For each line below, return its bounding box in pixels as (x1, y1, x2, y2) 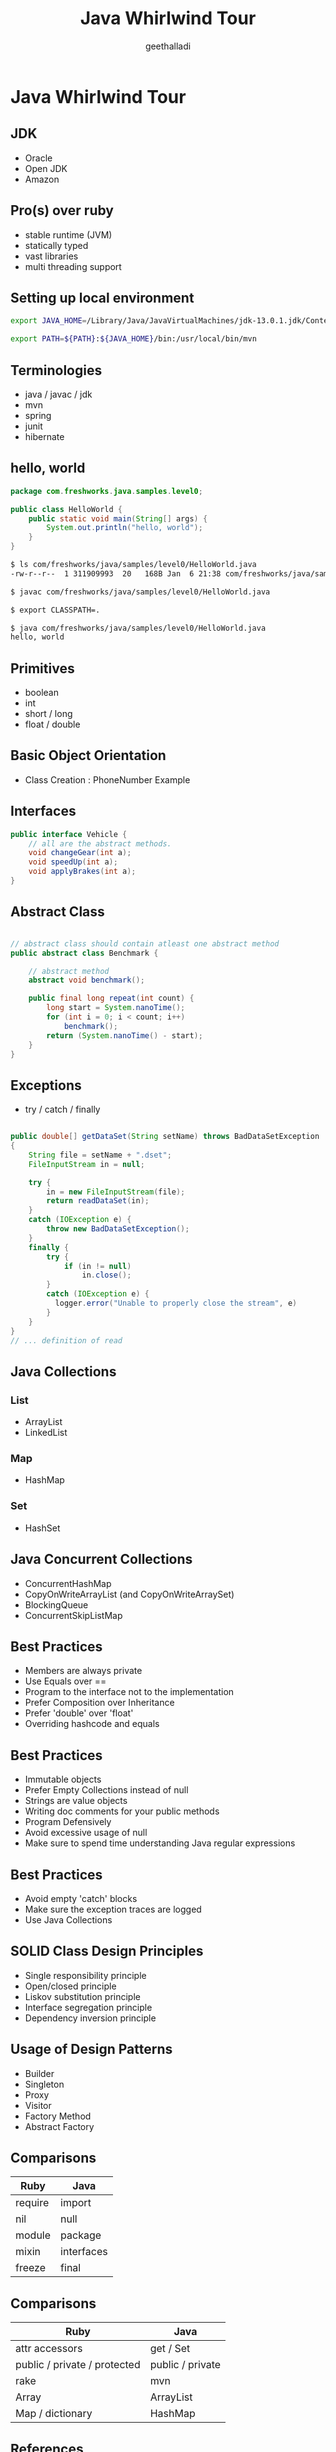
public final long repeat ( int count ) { (28, 993, 195, 1004)
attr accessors (15, 2342, 83, 2356)
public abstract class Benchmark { (10, 948, 159, 958)
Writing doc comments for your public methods (24, 1805, 220, 1817)
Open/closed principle (24, 1980, 117, 1992)
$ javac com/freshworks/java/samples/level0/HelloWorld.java (10, 587, 271, 597)
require (15, 2196, 50, 2210)
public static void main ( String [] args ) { (28, 513, 208, 524)
